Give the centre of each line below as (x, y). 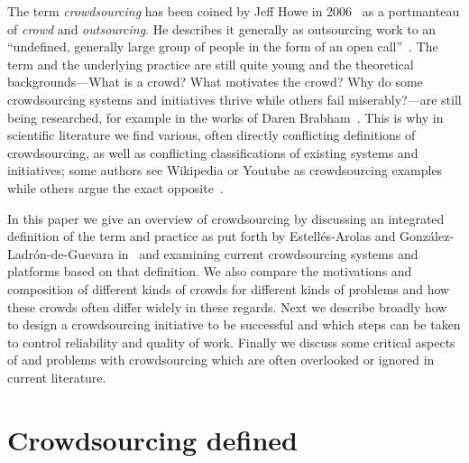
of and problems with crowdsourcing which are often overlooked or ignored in (221, 360)
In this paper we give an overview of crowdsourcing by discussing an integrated (226, 218)
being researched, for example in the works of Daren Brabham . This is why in (225, 117)
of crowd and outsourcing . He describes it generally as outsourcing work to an (222, 28)
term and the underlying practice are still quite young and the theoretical (211, 64)
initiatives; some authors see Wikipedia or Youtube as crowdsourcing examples (225, 170)
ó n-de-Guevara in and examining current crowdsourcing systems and (226, 253)
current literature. (57, 377)
